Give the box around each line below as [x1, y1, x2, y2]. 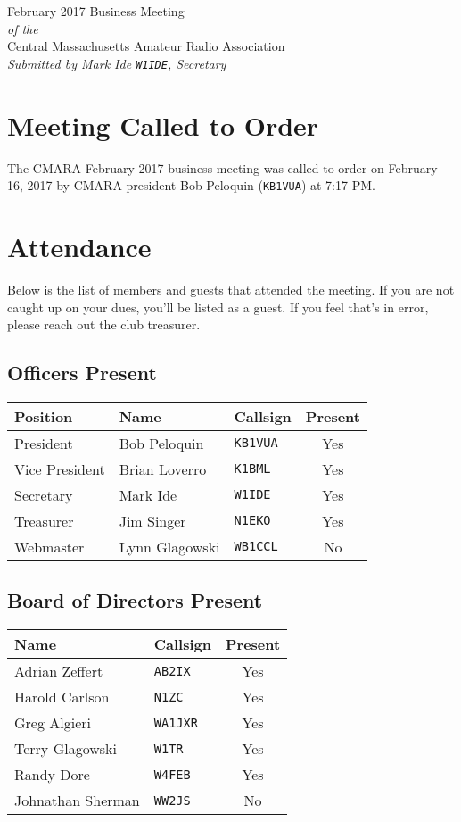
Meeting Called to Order [7, 106, 319, 143]
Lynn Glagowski [119, 536, 220, 557]
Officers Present [7, 359, 157, 386]
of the [7, 19, 38, 37]
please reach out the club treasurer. [7, 315, 201, 334]
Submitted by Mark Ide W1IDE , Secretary [7, 54, 226, 72]
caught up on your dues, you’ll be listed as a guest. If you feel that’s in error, [7, 297, 429, 316]
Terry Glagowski [14, 738, 117, 760]
